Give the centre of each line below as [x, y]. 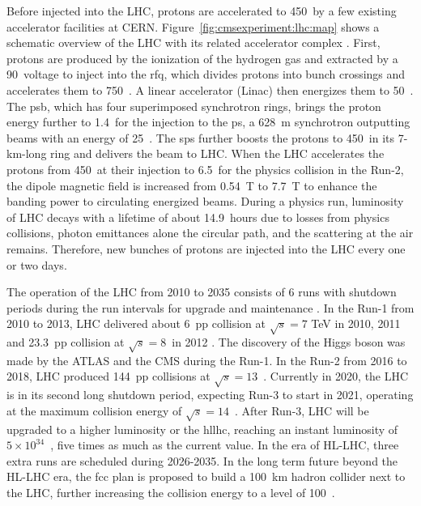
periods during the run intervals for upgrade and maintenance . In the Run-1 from [210, 307]
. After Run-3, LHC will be [302, 410]
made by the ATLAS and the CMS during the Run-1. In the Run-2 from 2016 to [207, 360]
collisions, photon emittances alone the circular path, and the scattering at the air [210, 233]
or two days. [37, 264]
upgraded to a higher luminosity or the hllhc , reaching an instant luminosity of [202, 429]
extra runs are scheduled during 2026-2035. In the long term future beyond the [202, 460]
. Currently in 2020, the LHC [336, 376]
